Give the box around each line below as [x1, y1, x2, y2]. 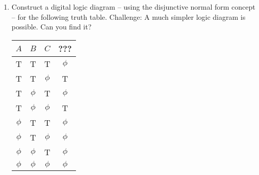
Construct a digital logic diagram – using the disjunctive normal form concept [11, 2, 255, 12]
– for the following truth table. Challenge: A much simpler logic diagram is [11, 11, 246, 22]
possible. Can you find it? [11, 21, 92, 32]
